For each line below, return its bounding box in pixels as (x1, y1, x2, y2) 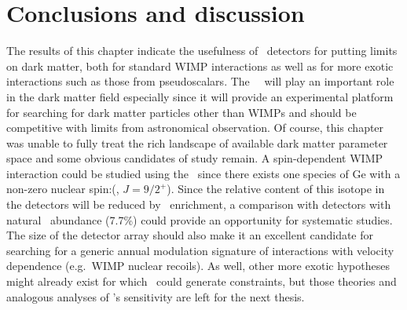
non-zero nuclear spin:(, (6, 181, 119, 197)
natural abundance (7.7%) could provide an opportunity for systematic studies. (6, 211, 393, 228)
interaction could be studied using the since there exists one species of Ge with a (6, 165, 401, 181)
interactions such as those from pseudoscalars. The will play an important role (6, 73, 394, 89)
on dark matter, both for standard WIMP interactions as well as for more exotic (6, 57, 394, 74)
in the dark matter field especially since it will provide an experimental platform (6, 88, 394, 104)
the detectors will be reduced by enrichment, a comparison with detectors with (6, 196, 391, 213)
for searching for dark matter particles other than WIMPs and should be (6, 104, 357, 120)
